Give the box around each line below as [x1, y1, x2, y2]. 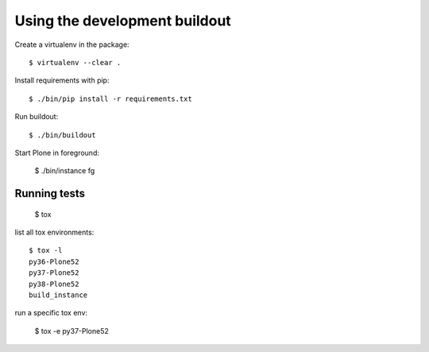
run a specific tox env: [14, 308, 87, 318]
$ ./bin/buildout [29, 130, 96, 139]
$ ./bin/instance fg [34, 166, 95, 176]
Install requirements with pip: [14, 75, 110, 85]
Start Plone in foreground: [14, 148, 99, 157]
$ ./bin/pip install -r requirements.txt [29, 94, 192, 103]
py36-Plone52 [29, 257, 79, 266]
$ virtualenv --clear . [29, 58, 122, 67]
